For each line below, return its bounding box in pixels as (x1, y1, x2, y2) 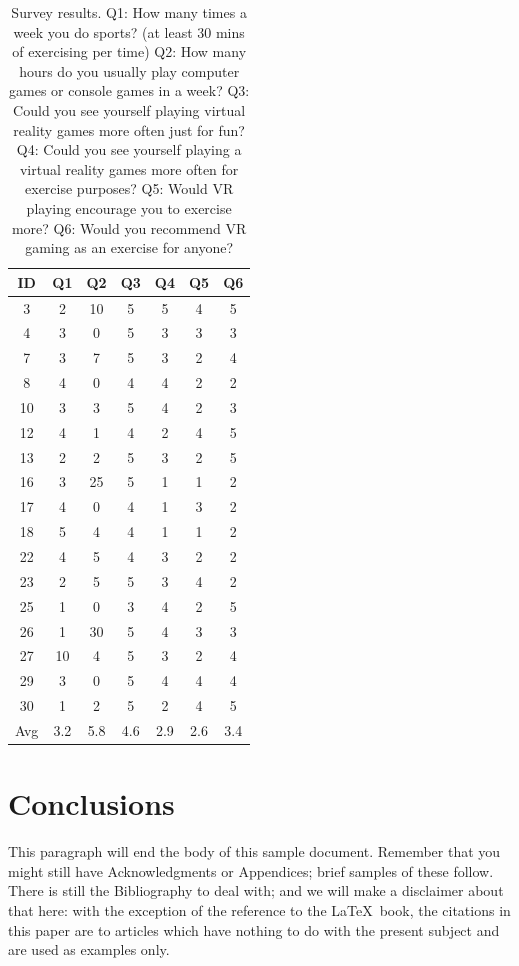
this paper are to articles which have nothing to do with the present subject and (8, 919, 500, 940)
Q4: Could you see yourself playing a (16, 139, 242, 160)
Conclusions (8, 783, 175, 824)
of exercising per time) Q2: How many (12, 41, 247, 62)
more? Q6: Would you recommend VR (11, 217, 247, 238)
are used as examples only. (8, 939, 170, 960)
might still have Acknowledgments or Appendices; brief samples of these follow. (8, 860, 494, 881)
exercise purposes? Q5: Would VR (25, 178, 234, 199)
